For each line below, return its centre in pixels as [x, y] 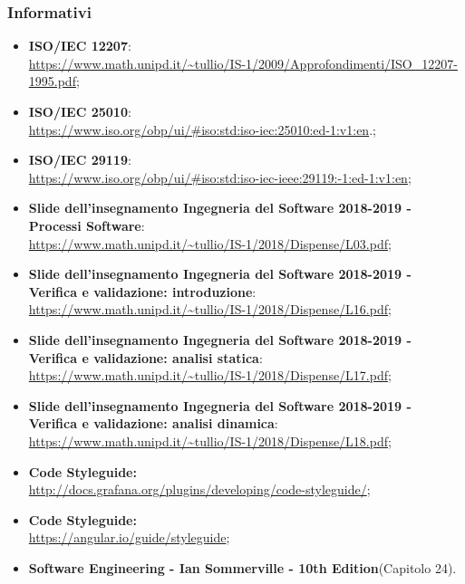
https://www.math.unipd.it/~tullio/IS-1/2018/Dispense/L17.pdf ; [210, 375]
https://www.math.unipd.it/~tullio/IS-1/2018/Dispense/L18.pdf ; [210, 440]
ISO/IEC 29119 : [80, 160]
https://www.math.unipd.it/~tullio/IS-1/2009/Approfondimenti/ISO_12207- [243, 63]
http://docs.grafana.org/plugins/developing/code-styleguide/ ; [199, 489]
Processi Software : [87, 225]
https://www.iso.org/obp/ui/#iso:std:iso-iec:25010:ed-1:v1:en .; [202, 129]
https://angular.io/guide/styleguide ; [129, 537]
